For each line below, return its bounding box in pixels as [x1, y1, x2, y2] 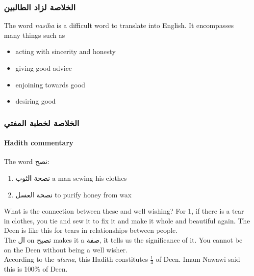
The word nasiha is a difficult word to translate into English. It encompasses [4, 20, 234, 30]
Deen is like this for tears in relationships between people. [4, 225, 178, 235]
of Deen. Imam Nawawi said [155, 254, 240, 264]
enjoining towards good [15, 79, 85, 89]
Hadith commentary [4, 138, 74, 148]
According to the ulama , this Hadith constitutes [4, 254, 148, 264]
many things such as [4, 29, 65, 40]
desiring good [15, 96, 56, 106]
